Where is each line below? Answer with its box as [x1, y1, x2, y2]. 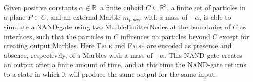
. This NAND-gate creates [164, 50, 242, 60]
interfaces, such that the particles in [4, 31, 112, 41]
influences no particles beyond [120, 31, 210, 41]
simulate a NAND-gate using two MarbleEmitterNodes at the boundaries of [4, 22, 231, 32]
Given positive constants [4, 2, 77, 12]
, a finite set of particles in [167, 2, 246, 12]
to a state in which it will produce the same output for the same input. [4, 69, 216, 79]
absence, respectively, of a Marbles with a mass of [4, 50, 153, 60]
